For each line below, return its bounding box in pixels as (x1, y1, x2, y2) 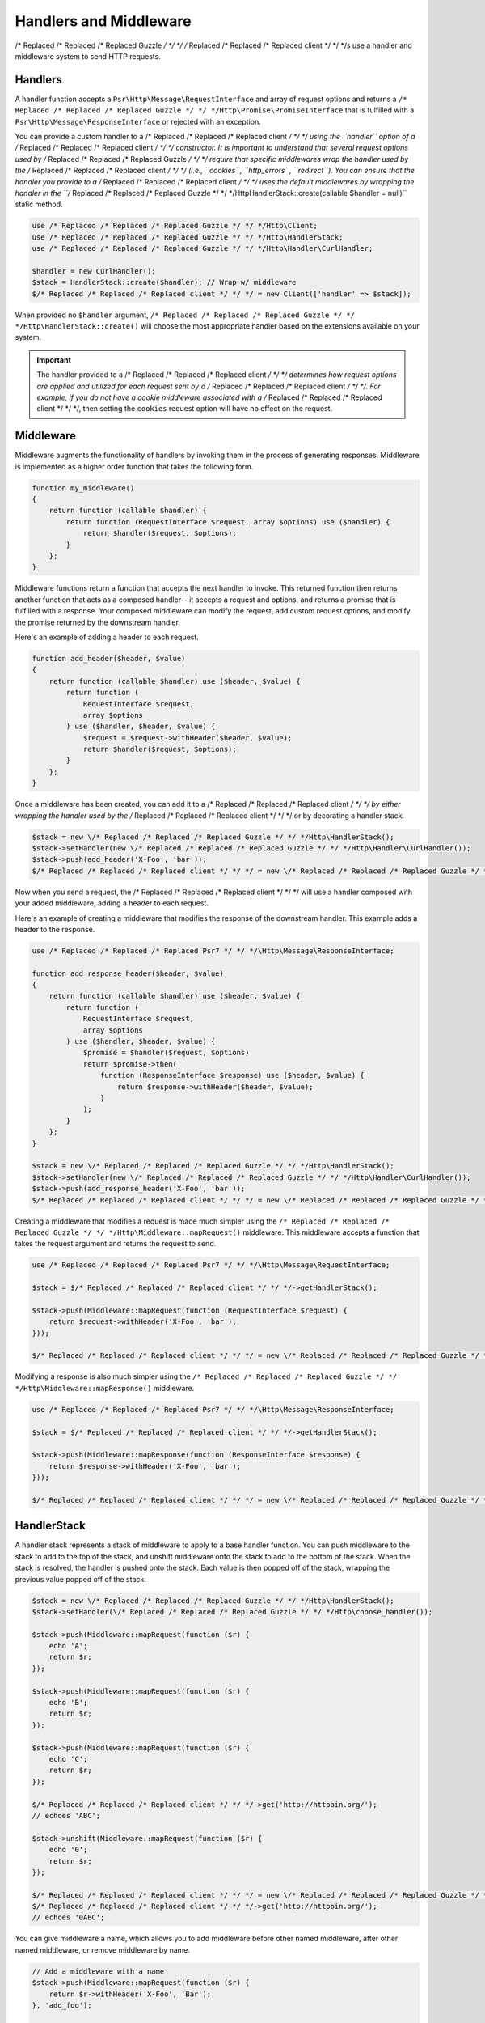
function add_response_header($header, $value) (32, 969, 224, 978)
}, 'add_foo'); (32, 2001, 92, 2010)
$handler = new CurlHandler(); (32, 266, 157, 275)
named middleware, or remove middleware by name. (15, 1945, 190, 1954)
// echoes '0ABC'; (32, 1913, 105, 1922)
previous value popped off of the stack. (15, 1574, 147, 1584)
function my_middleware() (32, 483, 135, 493)
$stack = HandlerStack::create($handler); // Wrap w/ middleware (32, 278, 297, 287)
